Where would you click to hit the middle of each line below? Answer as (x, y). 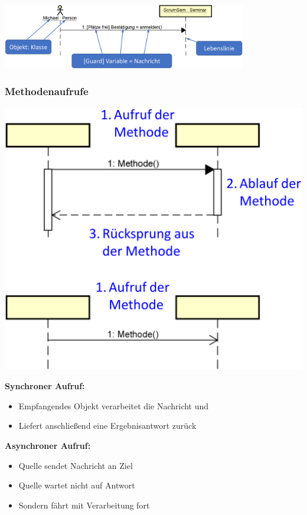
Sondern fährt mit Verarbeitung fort (84, 505)
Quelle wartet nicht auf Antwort (77, 485)
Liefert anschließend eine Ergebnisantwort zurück (107, 426)
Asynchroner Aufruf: (48, 446)
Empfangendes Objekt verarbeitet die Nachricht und (114, 405)
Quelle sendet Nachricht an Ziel (76, 465)
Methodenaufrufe (47, 91)
